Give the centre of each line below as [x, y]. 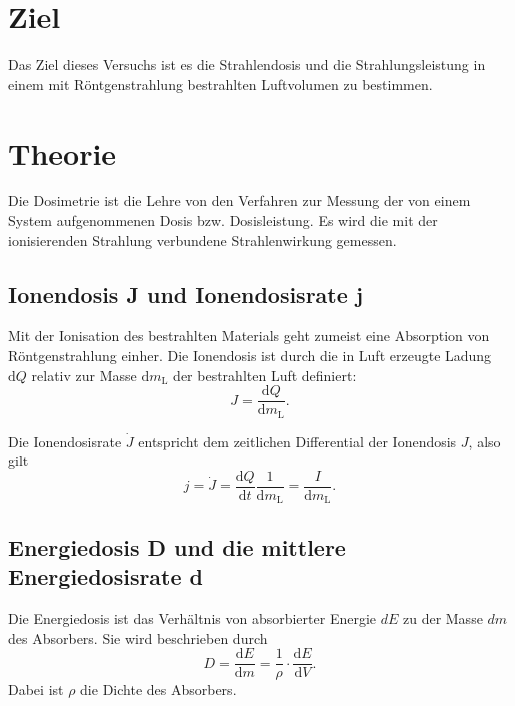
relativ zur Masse [84, 374]
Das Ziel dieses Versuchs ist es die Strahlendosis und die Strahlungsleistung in [247, 64]
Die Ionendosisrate [65, 440]
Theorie [62, 152]
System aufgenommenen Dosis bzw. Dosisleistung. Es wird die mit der [223, 220]
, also [484, 440]
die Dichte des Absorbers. [158, 689]
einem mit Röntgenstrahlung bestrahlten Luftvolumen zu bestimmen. [220, 83]
